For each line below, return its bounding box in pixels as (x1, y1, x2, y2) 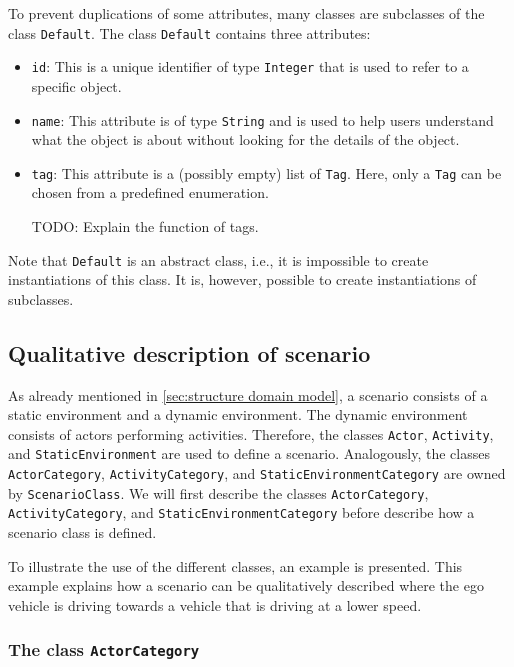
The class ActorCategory (8, 637, 200, 662)
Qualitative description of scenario (8, 337, 371, 368)
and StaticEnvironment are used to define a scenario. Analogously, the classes (8, 443, 490, 464)
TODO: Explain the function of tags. (31, 216, 259, 236)
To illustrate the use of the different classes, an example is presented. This (8, 555, 463, 576)
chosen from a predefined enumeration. (31, 182, 269, 203)
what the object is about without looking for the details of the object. (31, 129, 460, 150)
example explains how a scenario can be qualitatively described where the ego (8, 575, 484, 596)
